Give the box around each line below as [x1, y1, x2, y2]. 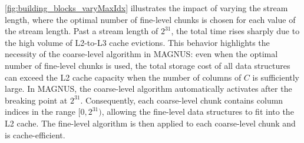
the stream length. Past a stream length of [5, 25, 158, 37]
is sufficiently [252, 71, 300, 83]
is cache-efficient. [5, 128, 65, 141]
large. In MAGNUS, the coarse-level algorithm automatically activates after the [5, 82, 292, 95]
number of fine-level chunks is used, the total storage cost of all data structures [5, 59, 290, 71]
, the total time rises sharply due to [171, 25, 300, 37]
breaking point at [5, 94, 68, 106]
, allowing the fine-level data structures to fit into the [101, 105, 294, 118]
